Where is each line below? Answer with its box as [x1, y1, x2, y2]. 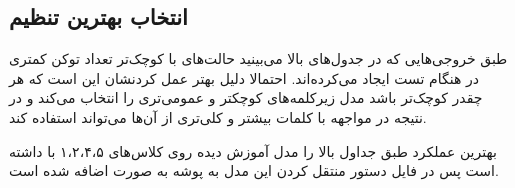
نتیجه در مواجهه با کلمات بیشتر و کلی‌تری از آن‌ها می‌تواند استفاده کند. [9, 106, 427, 127]
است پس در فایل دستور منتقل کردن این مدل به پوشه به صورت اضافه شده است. [9, 160, 499, 181]
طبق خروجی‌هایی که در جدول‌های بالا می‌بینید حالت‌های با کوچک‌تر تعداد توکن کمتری [9, 48, 508, 69]
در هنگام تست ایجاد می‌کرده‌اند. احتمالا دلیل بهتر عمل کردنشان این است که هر [9, 67, 479, 88]
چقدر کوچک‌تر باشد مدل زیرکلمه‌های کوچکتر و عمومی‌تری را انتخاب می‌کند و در [9, 87, 483, 108]
